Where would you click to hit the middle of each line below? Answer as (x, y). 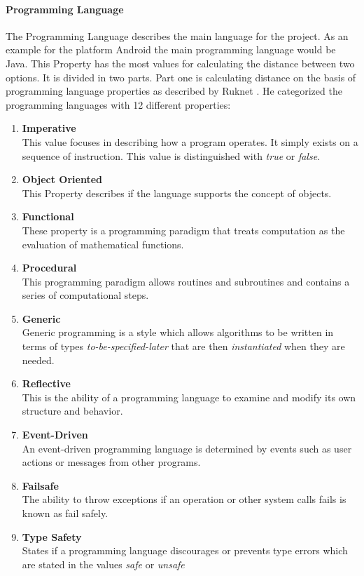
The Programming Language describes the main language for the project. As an (177, 35)
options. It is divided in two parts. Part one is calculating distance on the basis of (181, 77)
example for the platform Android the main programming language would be (171, 49)
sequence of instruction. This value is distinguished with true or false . (171, 155)
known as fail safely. (65, 513)
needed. (38, 360)
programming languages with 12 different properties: (118, 104)
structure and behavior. (72, 411)
